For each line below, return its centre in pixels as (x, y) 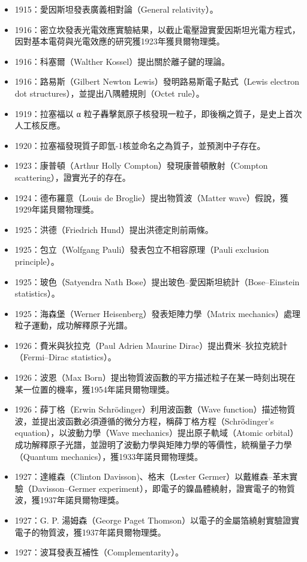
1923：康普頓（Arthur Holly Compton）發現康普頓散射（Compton (141, 165)
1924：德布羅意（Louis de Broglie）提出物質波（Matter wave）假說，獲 (152, 197)
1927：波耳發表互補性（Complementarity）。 (99, 552)
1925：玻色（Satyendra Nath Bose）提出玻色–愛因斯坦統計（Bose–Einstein (157, 281)
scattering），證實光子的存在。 (73, 177)
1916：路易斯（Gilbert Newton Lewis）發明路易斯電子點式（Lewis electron (157, 81)
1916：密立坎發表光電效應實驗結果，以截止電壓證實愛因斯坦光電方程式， (157, 29)
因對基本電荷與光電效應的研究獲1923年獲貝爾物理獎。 (120, 41)
